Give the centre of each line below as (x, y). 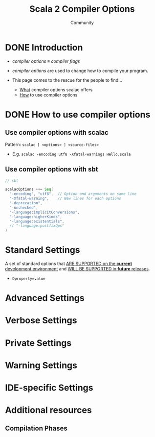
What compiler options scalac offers (56, 90)
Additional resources (48, 410)
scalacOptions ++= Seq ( (29, 190)
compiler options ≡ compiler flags (46, 61)
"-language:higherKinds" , (36, 217)
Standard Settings (43, 250)
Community (82, 23)
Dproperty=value (29, 279)
